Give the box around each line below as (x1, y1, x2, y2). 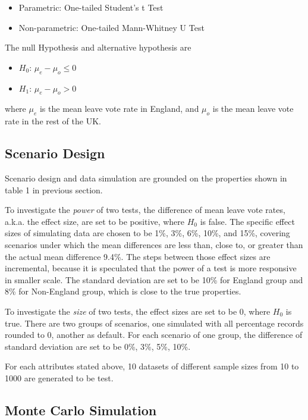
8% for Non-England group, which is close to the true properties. (5, 285, 241, 297)
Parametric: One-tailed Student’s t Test (18, 1, 164, 13)
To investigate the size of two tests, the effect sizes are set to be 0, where (5, 305, 271, 317)
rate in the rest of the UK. (5, 115, 101, 127)
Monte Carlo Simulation (5, 400, 157, 419)
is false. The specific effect (200, 215, 295, 227)
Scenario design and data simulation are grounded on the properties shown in (5, 171, 287, 184)
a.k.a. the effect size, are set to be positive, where (5, 215, 185, 227)
